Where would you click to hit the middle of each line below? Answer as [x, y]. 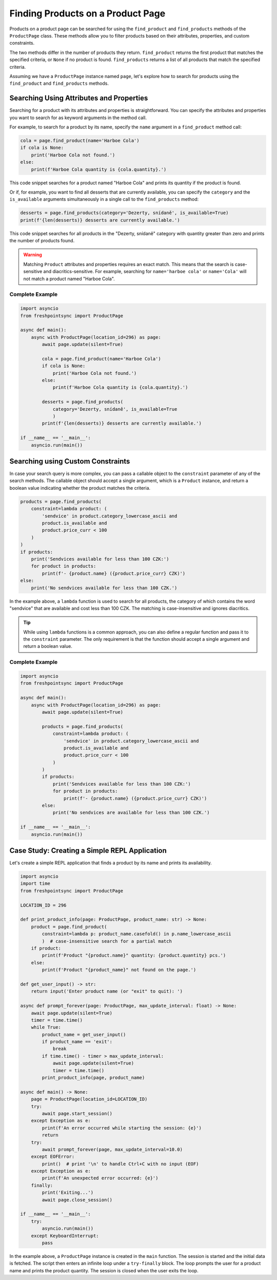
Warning [33, 255]
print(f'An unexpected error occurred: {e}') [100, 1178]
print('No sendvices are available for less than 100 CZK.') [131, 813]
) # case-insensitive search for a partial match [107, 941]
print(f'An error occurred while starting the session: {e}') [122, 1128]
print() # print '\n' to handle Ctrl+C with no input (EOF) [120, 1164]
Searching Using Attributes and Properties [79, 98]
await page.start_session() [77, 1113]
